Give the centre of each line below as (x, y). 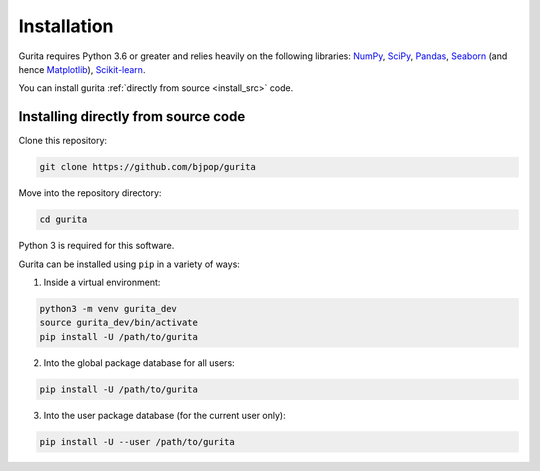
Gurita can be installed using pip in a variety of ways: (129, 264)
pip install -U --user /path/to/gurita (137, 441)
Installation (66, 26)
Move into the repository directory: (90, 193)
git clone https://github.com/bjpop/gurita (148, 167)
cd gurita (63, 219)
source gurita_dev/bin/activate (119, 323)
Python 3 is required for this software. (96, 246)
